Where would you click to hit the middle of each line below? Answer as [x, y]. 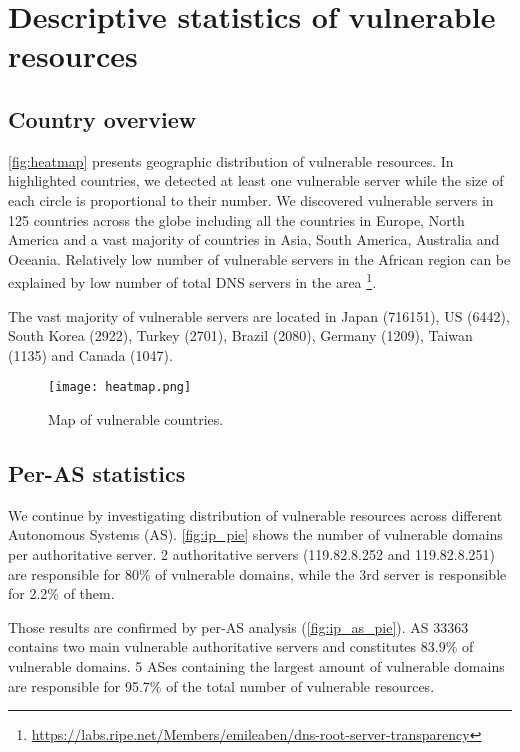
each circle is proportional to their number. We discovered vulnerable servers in [251, 199]
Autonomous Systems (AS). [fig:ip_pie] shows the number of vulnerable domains [255, 534]
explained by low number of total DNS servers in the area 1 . [192, 280]
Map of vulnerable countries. [136, 419]
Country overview [102, 118]
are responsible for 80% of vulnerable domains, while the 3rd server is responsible [257, 573]
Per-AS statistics [97, 473]
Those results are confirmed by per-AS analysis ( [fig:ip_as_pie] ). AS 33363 [238, 626]
